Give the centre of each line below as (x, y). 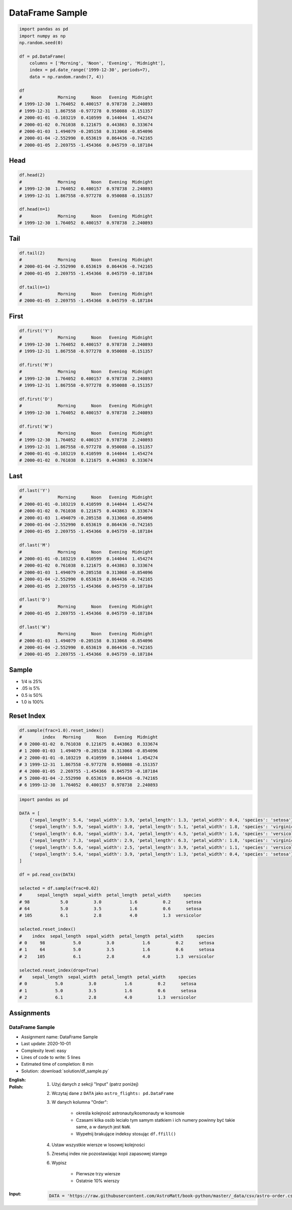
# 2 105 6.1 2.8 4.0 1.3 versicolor (117, 956)
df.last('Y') (35, 491)
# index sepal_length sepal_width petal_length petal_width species (117, 936)
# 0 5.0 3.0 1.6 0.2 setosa (108, 984)
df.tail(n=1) (35, 287)
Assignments (30, 1013)
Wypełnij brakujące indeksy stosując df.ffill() (126, 1133)
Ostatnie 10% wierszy (98, 1181)
